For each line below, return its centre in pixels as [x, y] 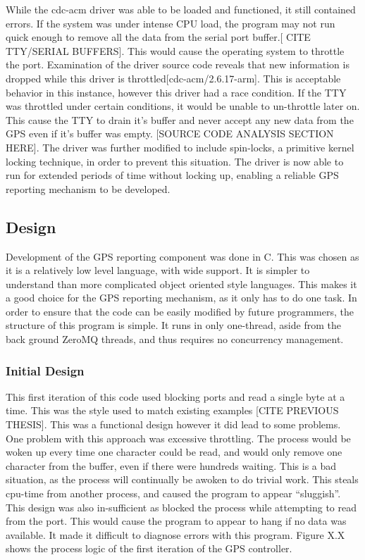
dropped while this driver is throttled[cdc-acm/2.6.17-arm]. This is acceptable [173, 78]
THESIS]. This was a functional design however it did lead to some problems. [173, 424]
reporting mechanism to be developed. [88, 188]
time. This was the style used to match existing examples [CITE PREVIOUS [172, 410]
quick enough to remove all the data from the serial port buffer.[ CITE [158, 37]
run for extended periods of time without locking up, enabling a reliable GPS [172, 175]
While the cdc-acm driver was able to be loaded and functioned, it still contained [181, 9]
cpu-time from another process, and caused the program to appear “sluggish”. [173, 493]
